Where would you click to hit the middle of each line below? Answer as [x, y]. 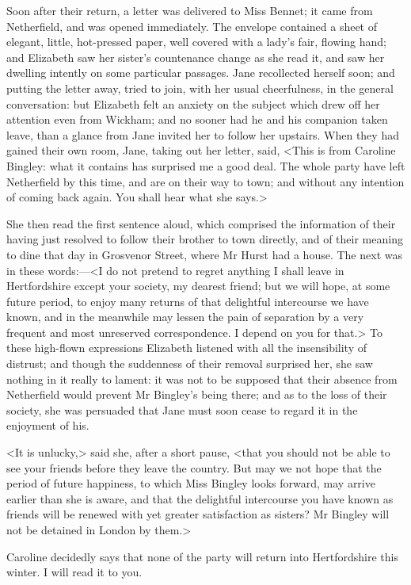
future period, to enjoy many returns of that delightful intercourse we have [188, 301]
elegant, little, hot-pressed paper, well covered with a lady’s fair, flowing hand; [196, 42]
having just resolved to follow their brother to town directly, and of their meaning [205, 239]
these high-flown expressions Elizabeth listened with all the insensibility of [187, 348]
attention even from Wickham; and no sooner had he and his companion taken [197, 119]
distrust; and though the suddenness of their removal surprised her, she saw [190, 363]
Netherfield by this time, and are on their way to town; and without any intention [205, 181]
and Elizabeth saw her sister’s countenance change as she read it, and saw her [196, 57]
